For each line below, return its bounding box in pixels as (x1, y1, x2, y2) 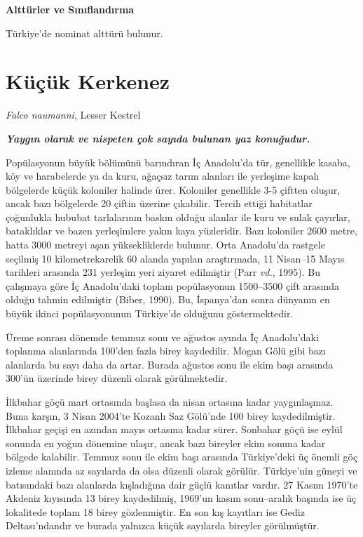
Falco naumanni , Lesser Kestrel (6, 107, 141, 122)
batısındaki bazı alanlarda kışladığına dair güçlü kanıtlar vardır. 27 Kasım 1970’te (6, 477, 358, 491)
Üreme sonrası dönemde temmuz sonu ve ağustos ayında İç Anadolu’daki (6, 329, 319, 344)
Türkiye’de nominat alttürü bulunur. (6, 25, 163, 40)
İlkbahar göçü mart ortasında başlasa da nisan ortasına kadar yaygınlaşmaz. (6, 395, 334, 409)
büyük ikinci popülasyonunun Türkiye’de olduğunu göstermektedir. (6, 306, 294, 321)
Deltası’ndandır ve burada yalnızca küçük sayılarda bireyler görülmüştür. (6, 518, 320, 533)
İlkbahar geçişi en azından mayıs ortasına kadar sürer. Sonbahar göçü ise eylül (6, 422, 343, 437)
